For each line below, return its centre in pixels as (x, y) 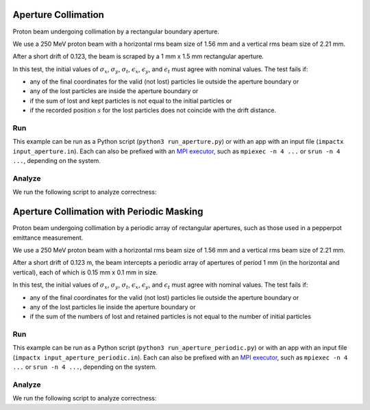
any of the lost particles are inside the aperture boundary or (114, 91)
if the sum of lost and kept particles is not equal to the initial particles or (131, 101)
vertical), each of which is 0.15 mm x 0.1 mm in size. (85, 272)
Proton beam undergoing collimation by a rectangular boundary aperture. (116, 31)
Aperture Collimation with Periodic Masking (108, 212)
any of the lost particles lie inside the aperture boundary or (113, 307)
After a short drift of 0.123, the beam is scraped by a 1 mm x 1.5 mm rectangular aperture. (138, 56)
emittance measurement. (48, 238)
